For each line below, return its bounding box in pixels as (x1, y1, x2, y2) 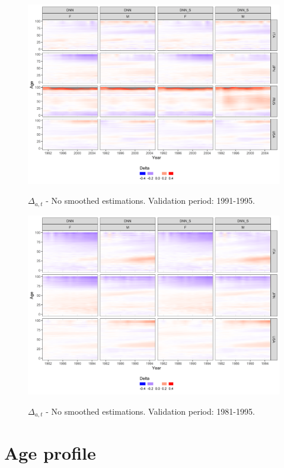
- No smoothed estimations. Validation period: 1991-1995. (46, 194, 255, 207)
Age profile (4, 440, 96, 464)
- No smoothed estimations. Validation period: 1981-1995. (46, 405, 255, 417)
